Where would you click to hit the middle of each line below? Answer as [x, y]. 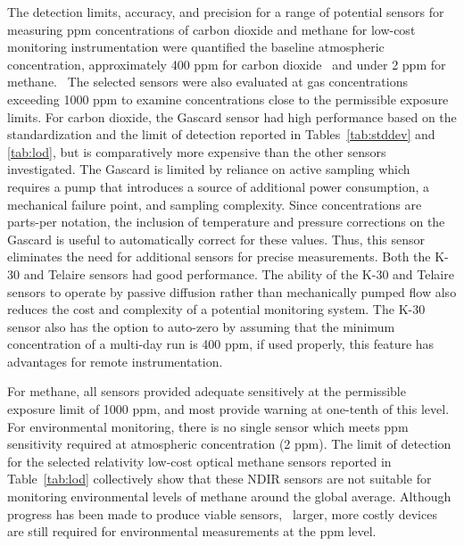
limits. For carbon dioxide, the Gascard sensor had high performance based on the [232, 116]
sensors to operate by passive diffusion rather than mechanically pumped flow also [232, 291]
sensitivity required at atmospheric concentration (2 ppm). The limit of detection [229, 444]
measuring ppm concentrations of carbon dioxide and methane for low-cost [211, 29]
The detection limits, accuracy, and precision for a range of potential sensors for [226, 12]
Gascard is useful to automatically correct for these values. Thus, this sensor [216, 239]
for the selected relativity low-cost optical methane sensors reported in [199, 461]
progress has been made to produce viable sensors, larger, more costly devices [222, 513]
